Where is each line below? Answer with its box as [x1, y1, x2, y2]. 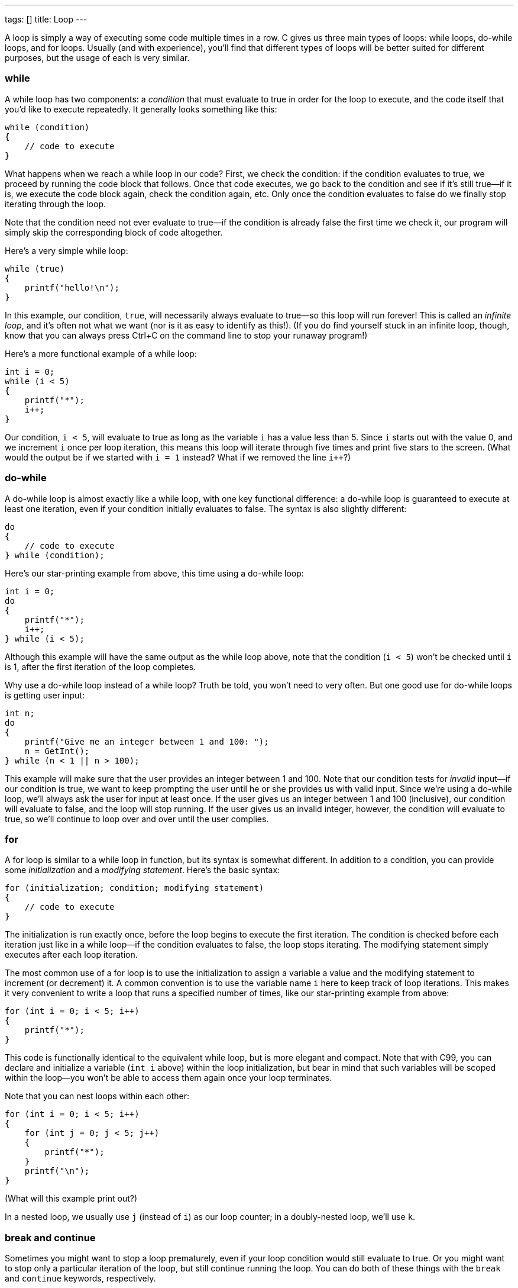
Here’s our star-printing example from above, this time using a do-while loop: [5, 568, 304, 578]
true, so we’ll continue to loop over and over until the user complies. [5, 813, 269, 824]
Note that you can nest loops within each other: [5, 1091, 189, 1102]
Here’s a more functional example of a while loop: [5, 348, 197, 359]
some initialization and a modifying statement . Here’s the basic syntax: [5, 865, 280, 875]
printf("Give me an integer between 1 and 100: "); [24, 736, 269, 746]
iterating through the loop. [5, 198, 106, 209]
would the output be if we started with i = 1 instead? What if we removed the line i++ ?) [5, 452, 351, 462]
